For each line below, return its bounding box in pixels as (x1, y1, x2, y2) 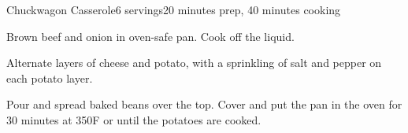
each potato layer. (6, 69, 93, 86)
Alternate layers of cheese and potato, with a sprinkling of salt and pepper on (6, 54, 382, 71)
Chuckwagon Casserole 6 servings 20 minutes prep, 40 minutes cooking (6, 2, 341, 17)
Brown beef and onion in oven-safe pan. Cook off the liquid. (6, 28, 295, 44)
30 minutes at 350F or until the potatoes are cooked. (6, 111, 261, 127)
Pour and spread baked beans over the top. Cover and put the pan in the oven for (6, 96, 402, 113)
